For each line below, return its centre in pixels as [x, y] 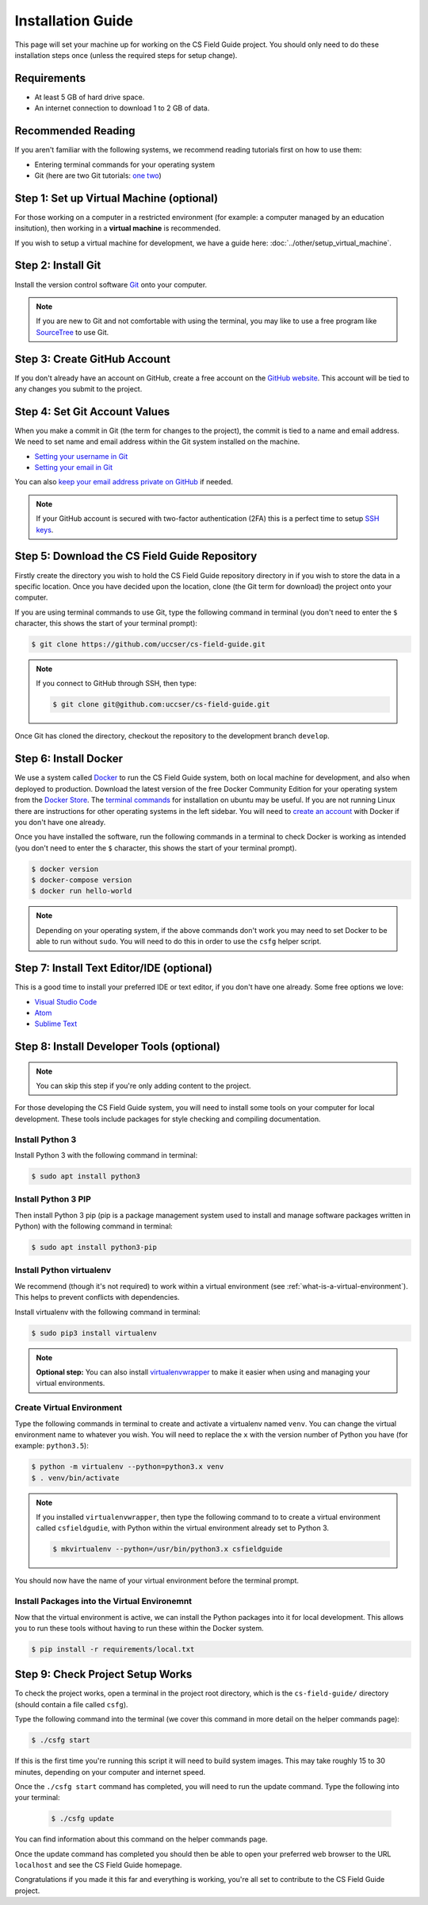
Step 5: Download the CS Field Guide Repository [136, 556]
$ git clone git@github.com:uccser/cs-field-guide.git [161, 704]
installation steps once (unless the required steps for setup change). [126, 55]
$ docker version [65, 869]
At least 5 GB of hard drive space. [90, 97]
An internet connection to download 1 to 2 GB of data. [122, 108]
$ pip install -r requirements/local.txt [113, 1649]
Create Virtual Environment [69, 1408]
